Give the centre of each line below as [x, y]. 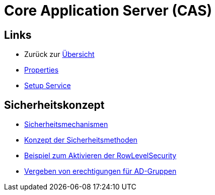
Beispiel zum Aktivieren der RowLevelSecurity [100, 156]
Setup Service [48, 86]
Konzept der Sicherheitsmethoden [81, 140]
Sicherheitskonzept [54, 105]
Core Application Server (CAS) [108, 11]
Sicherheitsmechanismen [66, 124]
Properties [42, 70]
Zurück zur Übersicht [59, 54]
